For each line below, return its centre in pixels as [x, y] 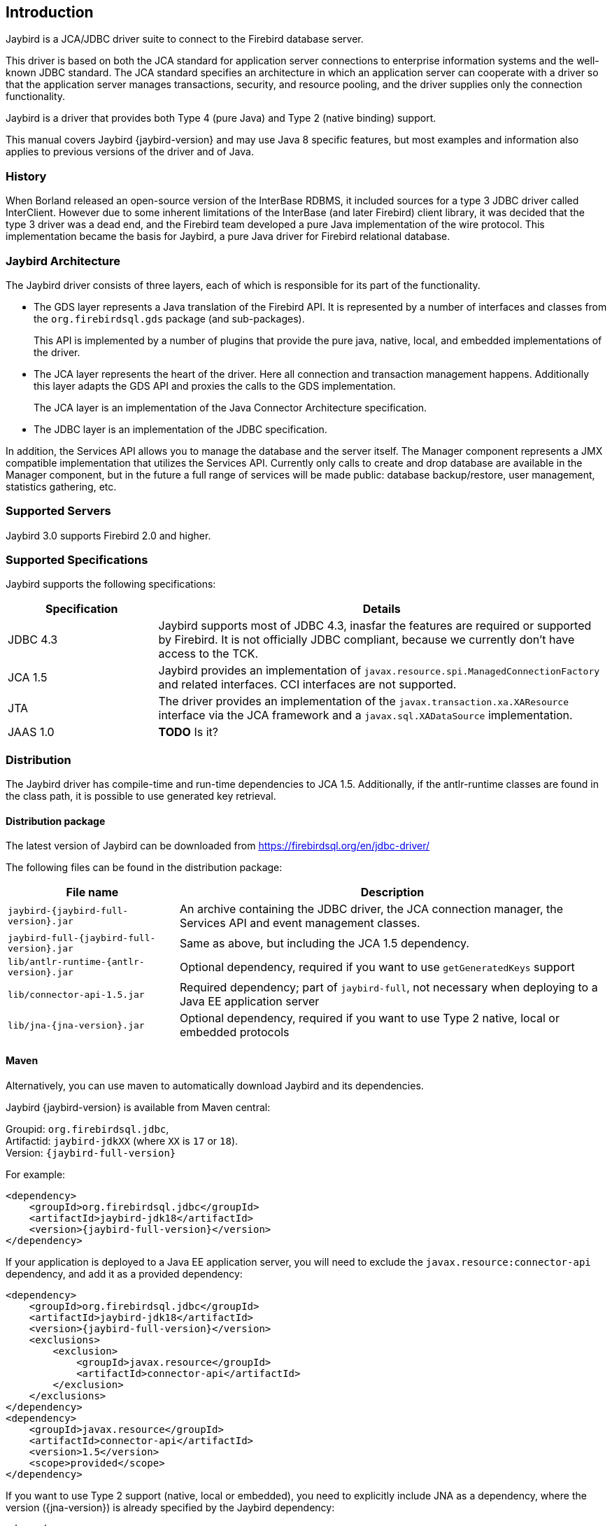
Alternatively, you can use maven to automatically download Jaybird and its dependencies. [215, 1085]
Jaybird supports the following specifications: [111, 584]
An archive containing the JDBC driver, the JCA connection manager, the [371, 909]
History [26, 176]
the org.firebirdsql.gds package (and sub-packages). [169, 318]
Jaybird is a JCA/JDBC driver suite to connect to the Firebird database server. [185, 39]
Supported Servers [58, 511]
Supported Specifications [77, 560]
